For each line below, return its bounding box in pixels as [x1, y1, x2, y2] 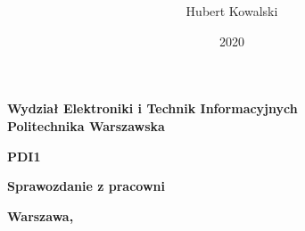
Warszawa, [7, 206, 74, 225]
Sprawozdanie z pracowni [7, 177, 165, 195]
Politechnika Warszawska [7, 116, 165, 135]
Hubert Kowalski [185, 2, 278, 21]
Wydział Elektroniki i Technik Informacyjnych [7, 99, 298, 118]
